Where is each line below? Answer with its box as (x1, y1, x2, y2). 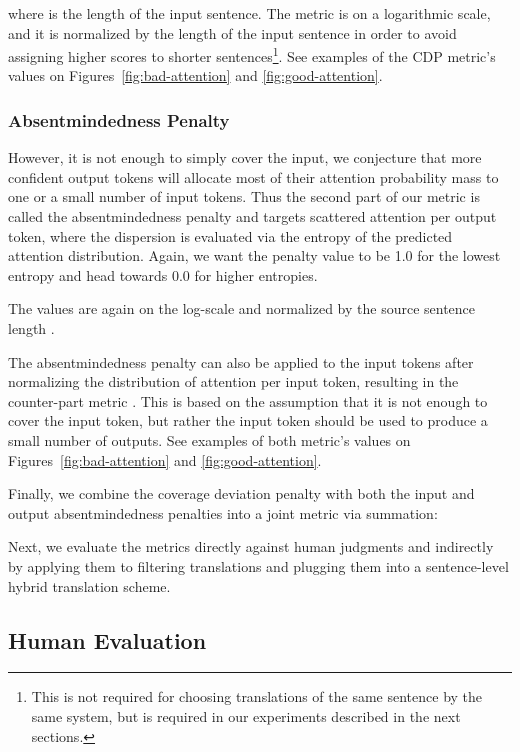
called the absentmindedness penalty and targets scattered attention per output (8, 206, 497, 227)
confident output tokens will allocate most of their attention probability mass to (8, 166, 499, 187)
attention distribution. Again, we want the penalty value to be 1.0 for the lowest (8, 245, 501, 266)
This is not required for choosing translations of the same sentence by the (31, 686, 483, 707)
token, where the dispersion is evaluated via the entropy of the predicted (8, 225, 453, 246)
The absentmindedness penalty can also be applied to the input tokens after (8, 351, 474, 372)
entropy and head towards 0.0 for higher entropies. (8, 264, 318, 285)
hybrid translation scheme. (8, 575, 171, 596)
